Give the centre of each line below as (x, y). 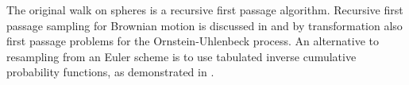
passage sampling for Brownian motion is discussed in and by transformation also (204, 25)
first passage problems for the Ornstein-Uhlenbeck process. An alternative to (193, 41)
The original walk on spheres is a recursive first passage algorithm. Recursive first (205, 10)
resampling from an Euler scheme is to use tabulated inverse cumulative (181, 56)
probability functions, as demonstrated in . (110, 72)
